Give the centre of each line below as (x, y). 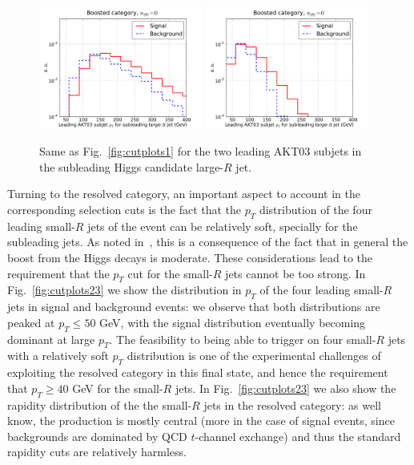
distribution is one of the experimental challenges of (254, 356)
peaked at (31, 322)
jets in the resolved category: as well (292, 404)
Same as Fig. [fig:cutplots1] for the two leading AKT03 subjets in (201, 151)
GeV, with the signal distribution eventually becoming (233, 322)
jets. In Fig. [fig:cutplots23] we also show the (285, 388)
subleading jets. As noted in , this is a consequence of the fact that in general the (208, 242)
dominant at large (51, 339)
